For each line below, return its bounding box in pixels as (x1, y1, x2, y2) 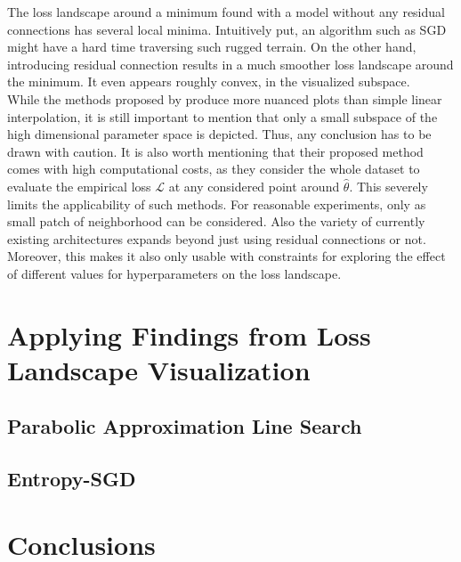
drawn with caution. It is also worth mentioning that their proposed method (7, 142, 424, 160)
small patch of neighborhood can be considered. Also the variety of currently (7, 212, 425, 231)
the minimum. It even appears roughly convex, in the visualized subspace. (7, 72, 410, 91)
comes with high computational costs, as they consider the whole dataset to (7, 159, 420, 178)
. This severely (349, 176, 428, 195)
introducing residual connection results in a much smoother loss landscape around (7, 54, 454, 73)
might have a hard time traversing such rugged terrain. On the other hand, (7, 37, 417, 56)
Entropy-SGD (7, 465, 136, 493)
